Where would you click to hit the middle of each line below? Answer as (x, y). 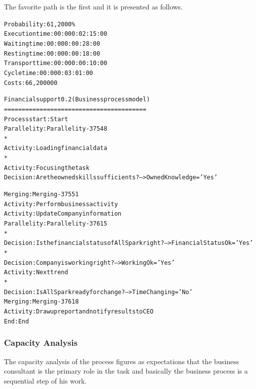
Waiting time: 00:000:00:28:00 (52, 43)
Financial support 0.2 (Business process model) (77, 100)
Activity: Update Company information (63, 214)
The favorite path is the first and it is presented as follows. (93, 6)
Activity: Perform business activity (61, 204)
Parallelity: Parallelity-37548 (56, 129)
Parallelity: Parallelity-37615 (56, 224)
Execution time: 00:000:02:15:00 (56, 34)
